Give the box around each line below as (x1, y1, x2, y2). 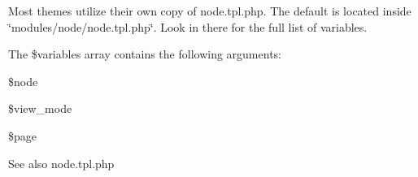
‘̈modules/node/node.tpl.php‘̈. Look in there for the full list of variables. (8, 18, 368, 35)
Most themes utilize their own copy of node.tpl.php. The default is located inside (8, 2, 411, 19)
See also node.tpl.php (8, 154, 115, 171)
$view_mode (8, 100, 72, 117)
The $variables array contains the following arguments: (8, 45, 281, 63)
